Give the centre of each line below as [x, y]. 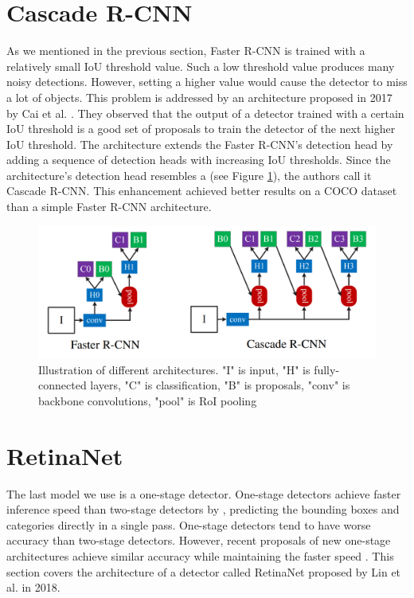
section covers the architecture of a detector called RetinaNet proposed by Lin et [204, 571]
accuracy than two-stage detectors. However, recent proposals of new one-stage [199, 540]
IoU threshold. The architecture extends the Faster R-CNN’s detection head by [200, 144]
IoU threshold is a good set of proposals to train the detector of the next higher [201, 129]
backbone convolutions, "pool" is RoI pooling [148, 400]
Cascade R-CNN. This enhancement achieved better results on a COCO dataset [202, 191]
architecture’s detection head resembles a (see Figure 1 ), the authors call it [189, 175]
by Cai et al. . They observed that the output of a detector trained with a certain [205, 113]
